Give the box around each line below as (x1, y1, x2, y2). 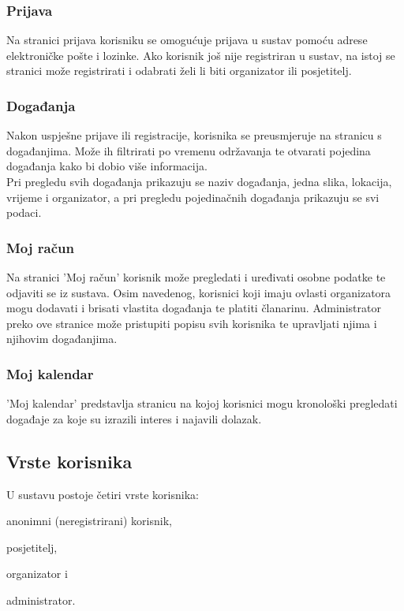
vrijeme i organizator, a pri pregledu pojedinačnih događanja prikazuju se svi (6, 188, 380, 205)
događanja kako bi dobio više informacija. (6, 158, 208, 174)
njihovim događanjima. (6, 330, 118, 347)
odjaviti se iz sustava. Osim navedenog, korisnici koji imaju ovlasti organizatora (6, 284, 391, 300)
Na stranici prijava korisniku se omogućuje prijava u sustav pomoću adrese (6, 32, 368, 48)
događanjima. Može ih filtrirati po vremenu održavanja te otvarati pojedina (6, 142, 371, 158)
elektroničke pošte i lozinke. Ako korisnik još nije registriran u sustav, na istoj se (6, 47, 395, 63)
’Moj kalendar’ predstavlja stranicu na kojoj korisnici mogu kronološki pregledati (6, 395, 398, 412)
